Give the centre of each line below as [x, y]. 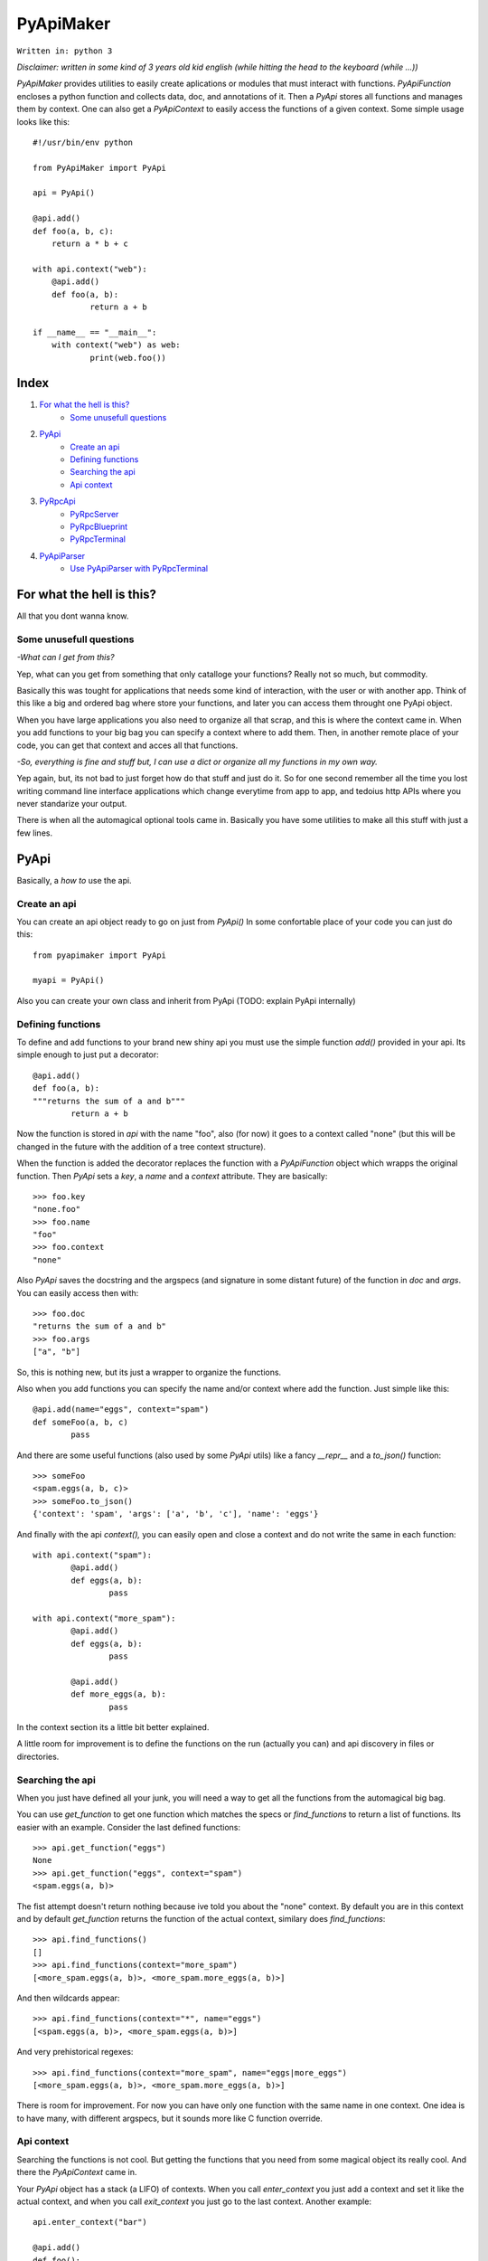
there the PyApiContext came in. [77, 2172]
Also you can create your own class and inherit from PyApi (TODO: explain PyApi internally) [186, 1000]
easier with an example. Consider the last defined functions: [129, 1827]
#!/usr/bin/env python [83, 142]
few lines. [35, 833]
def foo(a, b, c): [74, 231]
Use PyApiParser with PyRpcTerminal [139, 569]
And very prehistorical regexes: [75, 2052]
